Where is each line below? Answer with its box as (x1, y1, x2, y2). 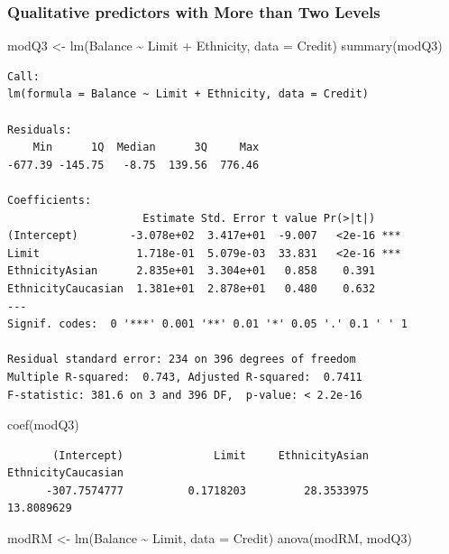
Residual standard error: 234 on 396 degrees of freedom (7, 353, 356, 366)
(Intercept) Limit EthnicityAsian (52, 448, 369, 462)
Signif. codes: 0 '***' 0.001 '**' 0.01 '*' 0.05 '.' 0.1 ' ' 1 (7, 318, 408, 331)
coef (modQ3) (7, 415, 79, 434)
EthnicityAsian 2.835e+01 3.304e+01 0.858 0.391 (7, 264, 376, 278)
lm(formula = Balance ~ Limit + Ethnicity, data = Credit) (7, 88, 369, 101)
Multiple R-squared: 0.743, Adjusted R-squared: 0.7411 (7, 370, 362, 383)
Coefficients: (7, 193, 92, 207)
